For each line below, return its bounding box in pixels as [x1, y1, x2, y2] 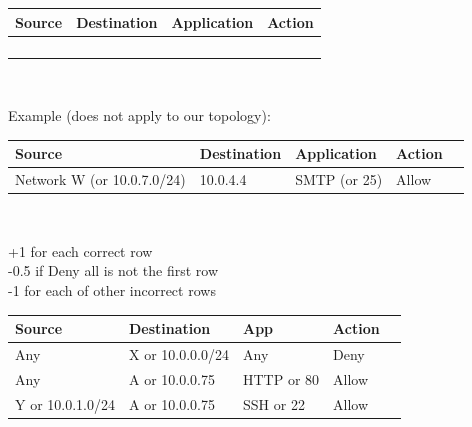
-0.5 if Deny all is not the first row [8, 260, 219, 281]
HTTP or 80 [243, 368, 320, 389]
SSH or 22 [243, 393, 305, 414]
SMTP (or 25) [295, 169, 383, 190]
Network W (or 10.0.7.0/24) [15, 169, 186, 190]
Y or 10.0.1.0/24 [15, 393, 115, 414]
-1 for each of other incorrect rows [8, 280, 216, 300]
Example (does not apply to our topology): [8, 105, 271, 126]
